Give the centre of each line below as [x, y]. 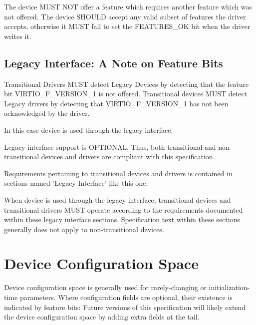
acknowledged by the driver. [47, 113]
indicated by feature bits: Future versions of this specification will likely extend [125, 307]
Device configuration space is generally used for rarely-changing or [105, 287]
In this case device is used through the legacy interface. [89, 130]
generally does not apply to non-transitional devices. [84, 229]
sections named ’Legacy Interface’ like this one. [76, 183]
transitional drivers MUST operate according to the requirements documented [124, 209]
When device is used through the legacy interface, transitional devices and [118, 199]
